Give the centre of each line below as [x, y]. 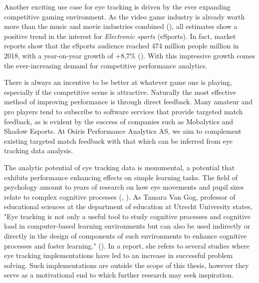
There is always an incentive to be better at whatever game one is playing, [118, 82]
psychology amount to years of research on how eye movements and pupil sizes [124, 187]
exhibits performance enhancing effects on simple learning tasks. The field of [121, 177]
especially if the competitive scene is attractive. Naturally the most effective [120, 92]
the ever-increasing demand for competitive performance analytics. [106, 65]
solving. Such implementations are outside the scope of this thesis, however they [127, 265]
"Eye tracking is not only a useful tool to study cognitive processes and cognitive [128, 216]
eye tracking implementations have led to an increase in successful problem [119, 255]
